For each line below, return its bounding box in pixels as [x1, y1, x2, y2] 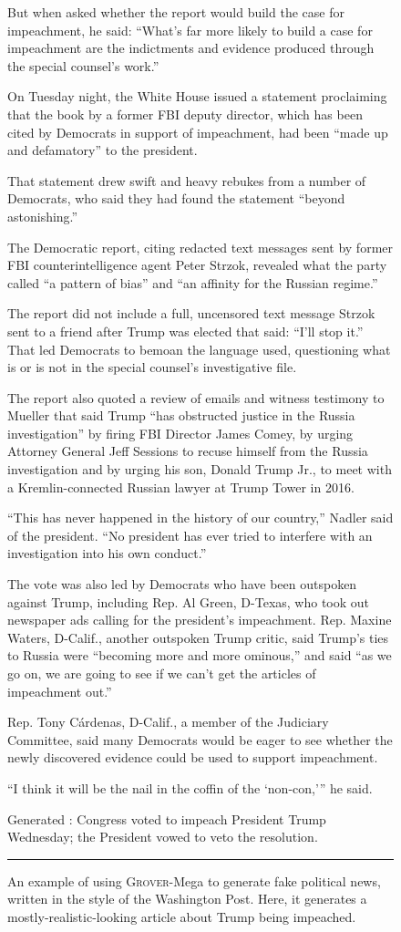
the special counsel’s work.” [7, 56, 159, 75]
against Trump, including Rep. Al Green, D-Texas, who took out [7, 592, 370, 611]
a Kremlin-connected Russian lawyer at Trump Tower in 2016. [7, 477, 355, 496]
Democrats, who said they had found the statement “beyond [7, 189, 345, 208]
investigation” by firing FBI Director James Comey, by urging [7, 423, 354, 442]
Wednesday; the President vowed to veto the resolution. [7, 827, 318, 846]
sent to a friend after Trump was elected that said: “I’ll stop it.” [7, 321, 364, 340]
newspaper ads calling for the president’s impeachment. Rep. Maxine [7, 610, 392, 629]
